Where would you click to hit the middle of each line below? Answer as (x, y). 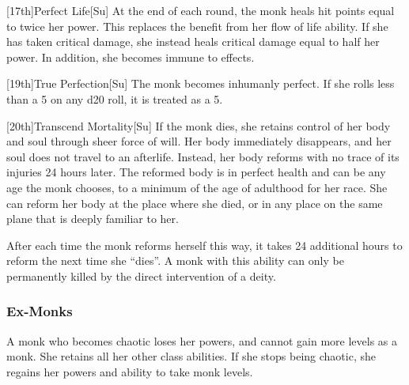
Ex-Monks (40, 311)
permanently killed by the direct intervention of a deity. (141, 276)
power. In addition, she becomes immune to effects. (131, 57)
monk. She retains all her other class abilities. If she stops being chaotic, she (191, 356)
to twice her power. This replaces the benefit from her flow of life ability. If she (197, 26)
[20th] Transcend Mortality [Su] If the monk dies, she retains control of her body (199, 125)
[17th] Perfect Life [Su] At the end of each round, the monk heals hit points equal (201, 10)
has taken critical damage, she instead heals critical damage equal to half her (193, 42)
